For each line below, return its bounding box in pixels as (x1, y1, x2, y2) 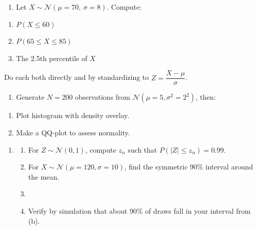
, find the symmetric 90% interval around (124, 161, 253, 172)
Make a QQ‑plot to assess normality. (16, 127, 130, 138)
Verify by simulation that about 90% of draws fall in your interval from (28, 206, 251, 216)
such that (128, 144, 157, 155)
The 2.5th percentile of (16, 52, 88, 63)
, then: (195, 92, 216, 102)
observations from (75, 92, 130, 102)
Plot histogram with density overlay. (16, 110, 129, 121)
